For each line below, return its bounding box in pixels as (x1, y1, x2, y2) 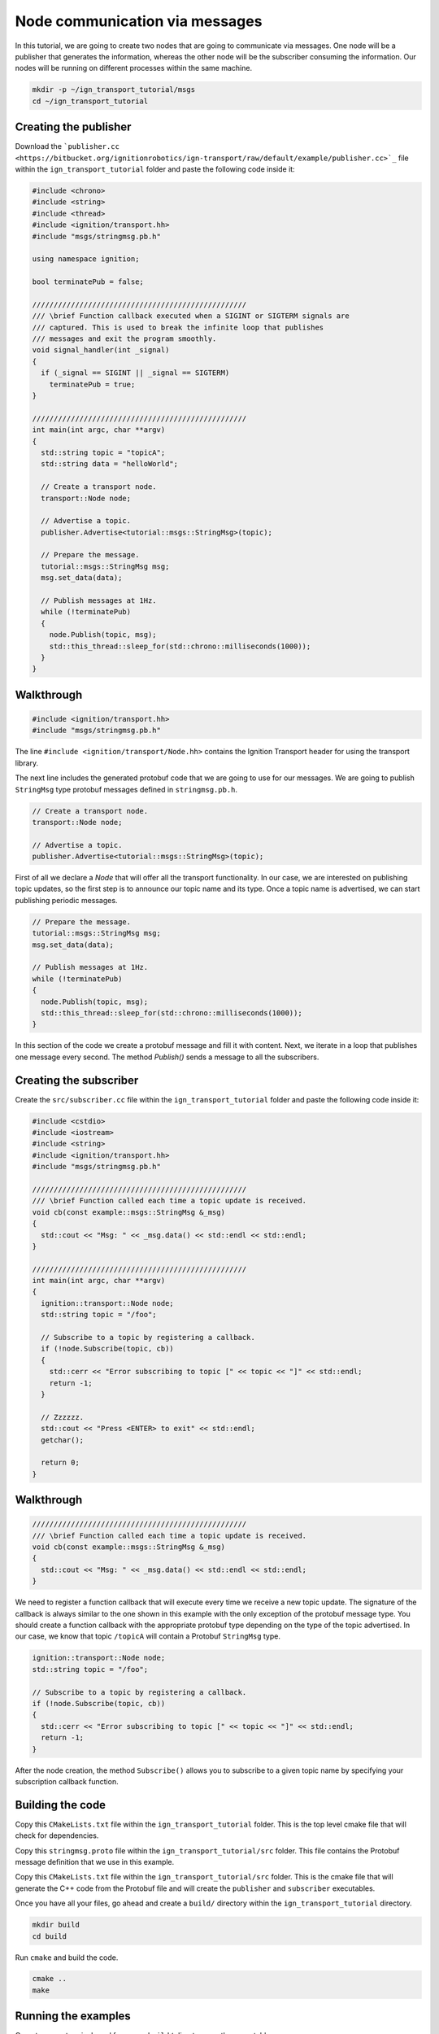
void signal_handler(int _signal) (32, 346, 170, 355)
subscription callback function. (15, 1776, 119, 1786)
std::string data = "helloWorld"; (41, 460, 179, 469)
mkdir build (32, 1920, 80, 1930)
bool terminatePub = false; (32, 277, 144, 286)
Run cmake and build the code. (15, 1953, 119, 1962)
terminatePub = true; (49, 379, 136, 389)
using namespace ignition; (32, 255, 140, 264)
